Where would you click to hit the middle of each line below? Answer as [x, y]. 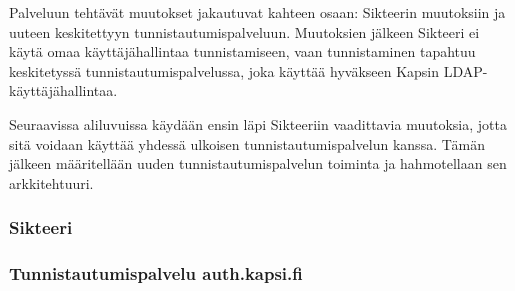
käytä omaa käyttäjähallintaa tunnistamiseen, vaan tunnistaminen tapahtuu [242, 51]
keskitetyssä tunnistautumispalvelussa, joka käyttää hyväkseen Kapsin [224, 70]
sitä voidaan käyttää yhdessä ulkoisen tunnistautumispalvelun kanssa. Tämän [247, 143]
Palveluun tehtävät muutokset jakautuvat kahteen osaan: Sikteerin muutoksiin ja [257, 12]
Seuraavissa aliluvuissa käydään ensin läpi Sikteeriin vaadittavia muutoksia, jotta [258, 123]
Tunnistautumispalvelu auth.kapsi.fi [156, 273]
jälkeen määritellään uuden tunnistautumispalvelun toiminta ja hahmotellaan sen [258, 163]
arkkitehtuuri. [51, 182]
